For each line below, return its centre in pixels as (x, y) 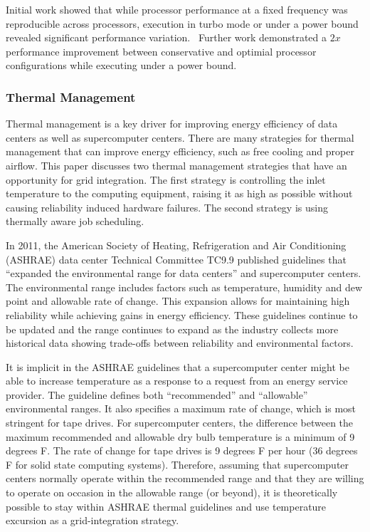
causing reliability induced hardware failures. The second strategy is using (167, 207)
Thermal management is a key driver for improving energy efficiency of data (172, 124)
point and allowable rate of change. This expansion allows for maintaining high (178, 301)
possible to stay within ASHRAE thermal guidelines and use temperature (166, 506)
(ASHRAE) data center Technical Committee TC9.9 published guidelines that (176, 259)
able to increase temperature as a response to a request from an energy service (177, 381)
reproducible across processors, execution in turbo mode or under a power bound (182, 23)
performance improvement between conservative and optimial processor (161, 51)
